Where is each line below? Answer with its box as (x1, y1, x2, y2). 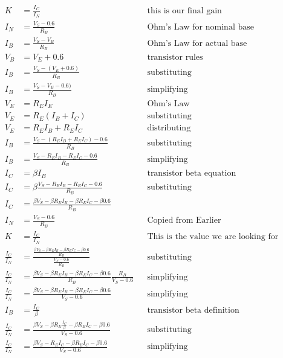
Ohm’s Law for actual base (147, 39, 247, 48)
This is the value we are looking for (147, 232, 279, 241)
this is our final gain (147, 6, 222, 15)
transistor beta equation (147, 169, 236, 178)
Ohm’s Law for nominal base (147, 22, 254, 31)
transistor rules (147, 53, 203, 62)
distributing (147, 124, 191, 133)
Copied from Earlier (147, 216, 221, 225)
